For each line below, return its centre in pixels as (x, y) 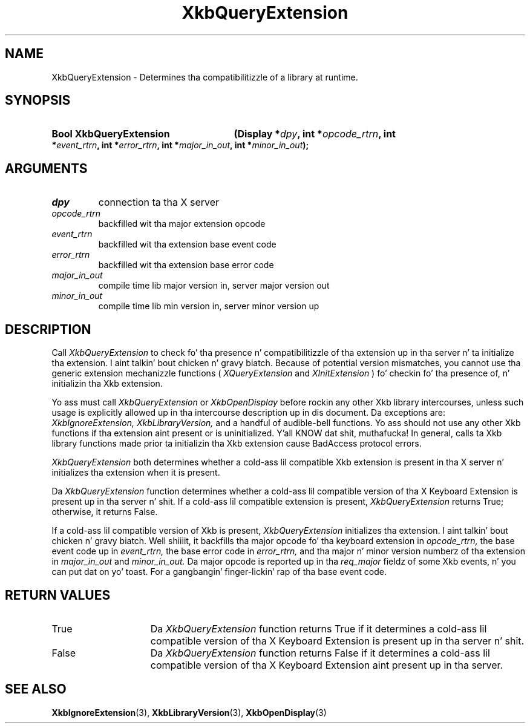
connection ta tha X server (159, 202)
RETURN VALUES (58, 595)
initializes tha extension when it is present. (136, 473)
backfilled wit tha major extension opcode (182, 224)
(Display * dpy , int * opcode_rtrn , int (315, 134)
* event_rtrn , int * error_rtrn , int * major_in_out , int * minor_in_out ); (180, 145)
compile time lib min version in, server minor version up (209, 306)
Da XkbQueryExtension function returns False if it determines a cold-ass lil (320, 653)
